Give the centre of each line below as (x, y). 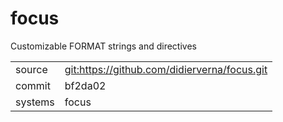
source (31, 69)
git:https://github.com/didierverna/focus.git (166, 69)
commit (33, 85)
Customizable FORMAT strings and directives (103, 46)
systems (35, 102)
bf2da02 (85, 85)
